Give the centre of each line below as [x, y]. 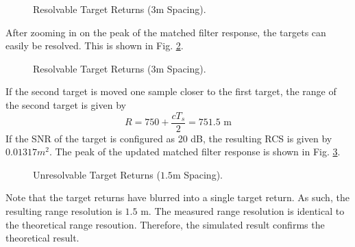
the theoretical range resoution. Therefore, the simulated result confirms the [165, 224]
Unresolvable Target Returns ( [97, 174]
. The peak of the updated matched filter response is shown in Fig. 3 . [195, 152]
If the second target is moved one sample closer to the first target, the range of [171, 91]
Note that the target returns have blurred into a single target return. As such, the [177, 197]
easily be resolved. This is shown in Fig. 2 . [95, 45]
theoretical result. [42, 238]
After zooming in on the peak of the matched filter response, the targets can [166, 32]
